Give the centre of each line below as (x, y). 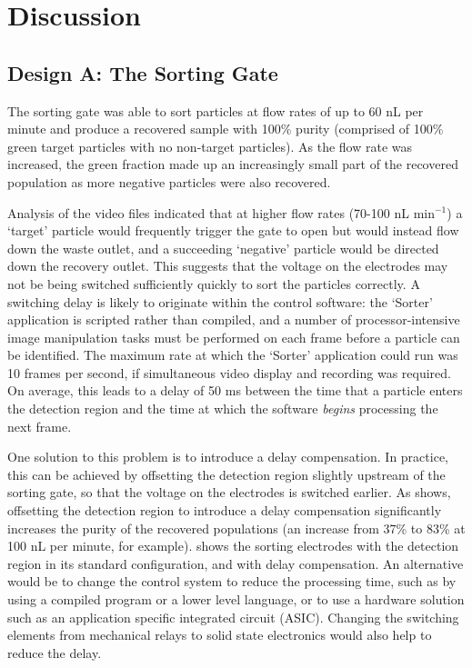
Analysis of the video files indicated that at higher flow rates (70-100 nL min (221, 212)
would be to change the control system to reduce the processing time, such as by (232, 581)
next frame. (40, 426)
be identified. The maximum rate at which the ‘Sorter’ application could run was (233, 355)
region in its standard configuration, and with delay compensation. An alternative (236, 563)
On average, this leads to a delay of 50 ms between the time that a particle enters (235, 390)
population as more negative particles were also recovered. (169, 181)
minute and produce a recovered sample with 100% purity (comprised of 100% (226, 129)
